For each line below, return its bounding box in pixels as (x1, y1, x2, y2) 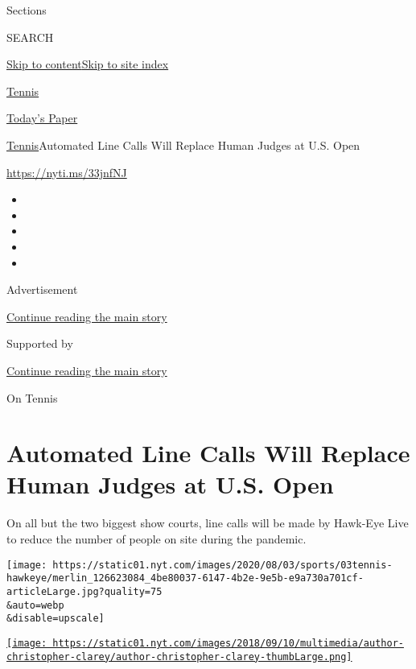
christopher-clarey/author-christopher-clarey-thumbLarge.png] (6, 650, 352, 663)
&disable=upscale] (6, 613, 105, 625)
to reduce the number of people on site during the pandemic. (6, 531, 307, 547)
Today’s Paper (6, 109, 78, 126)
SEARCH (6, 28, 54, 45)
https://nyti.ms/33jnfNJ (6, 163, 127, 180)
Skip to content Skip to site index (6, 56, 169, 72)
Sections (6, 2, 47, 18)
